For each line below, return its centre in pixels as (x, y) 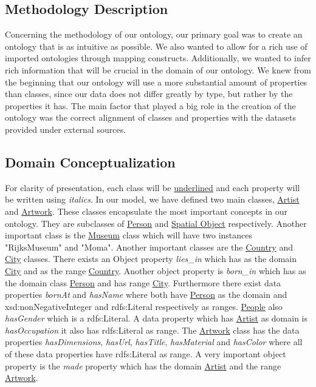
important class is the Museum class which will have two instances (129, 235)
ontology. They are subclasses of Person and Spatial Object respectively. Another (156, 223)
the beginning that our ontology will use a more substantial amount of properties (156, 82)
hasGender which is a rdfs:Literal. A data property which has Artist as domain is (156, 318)
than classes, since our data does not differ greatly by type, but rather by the (149, 94)
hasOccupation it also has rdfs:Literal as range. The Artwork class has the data (152, 330)
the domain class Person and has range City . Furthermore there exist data (143, 282)
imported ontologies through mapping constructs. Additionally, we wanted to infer (158, 58)
